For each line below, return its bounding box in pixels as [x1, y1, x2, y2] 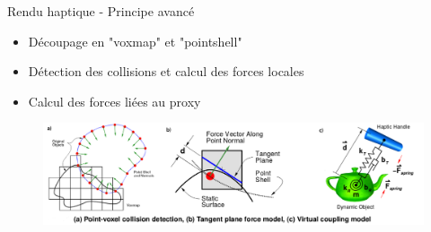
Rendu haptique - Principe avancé [7, 2, 195, 20]
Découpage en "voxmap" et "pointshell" [28, 31, 242, 50]
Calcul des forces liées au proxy [28, 91, 201, 110]
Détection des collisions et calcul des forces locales [28, 62, 304, 81]
